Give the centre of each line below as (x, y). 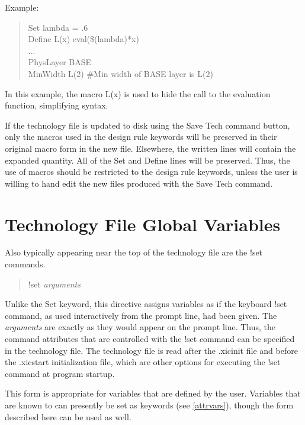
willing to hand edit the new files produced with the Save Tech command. (139, 183)
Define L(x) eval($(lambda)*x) (84, 39)
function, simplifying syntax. (57, 105)
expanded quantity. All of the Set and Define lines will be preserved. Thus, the (147, 160)
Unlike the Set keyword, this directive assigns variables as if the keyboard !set (146, 304)
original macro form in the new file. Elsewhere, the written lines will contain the (150, 148)
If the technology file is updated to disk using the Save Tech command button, (147, 125)
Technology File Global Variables (143, 224)
